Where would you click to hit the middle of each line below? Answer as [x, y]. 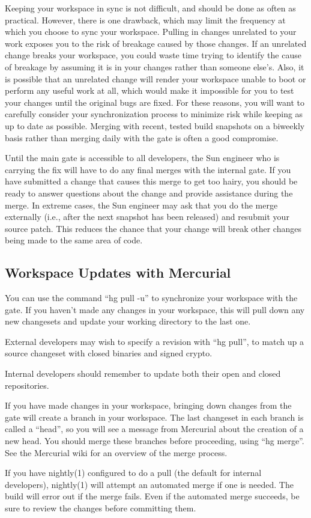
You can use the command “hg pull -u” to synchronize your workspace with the [151, 298]
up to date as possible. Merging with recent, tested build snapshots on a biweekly [155, 125]
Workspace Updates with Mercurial [118, 273]
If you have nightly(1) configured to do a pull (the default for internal [133, 473]
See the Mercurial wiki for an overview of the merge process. [116, 452]
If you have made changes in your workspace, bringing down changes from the [148, 405]
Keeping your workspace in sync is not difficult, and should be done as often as [150, 8]
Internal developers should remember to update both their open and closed [143, 373]
